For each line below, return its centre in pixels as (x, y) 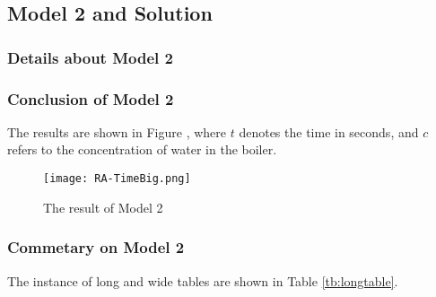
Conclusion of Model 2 (91, 98)
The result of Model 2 (103, 207)
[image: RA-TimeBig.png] (117, 179)
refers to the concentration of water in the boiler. (142, 149)
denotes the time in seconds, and (329, 131)
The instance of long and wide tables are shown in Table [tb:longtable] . (203, 280)
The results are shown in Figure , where (117, 131)
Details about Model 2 (90, 57)
